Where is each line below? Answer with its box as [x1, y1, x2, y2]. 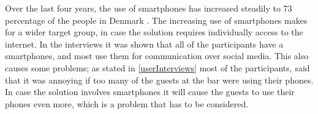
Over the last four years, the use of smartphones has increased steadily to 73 [5, 2, 292, 14]
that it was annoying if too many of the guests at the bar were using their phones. [5, 73, 314, 86]
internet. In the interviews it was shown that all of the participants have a [5, 37, 284, 50]
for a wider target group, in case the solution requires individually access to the [5, 26, 303, 38]
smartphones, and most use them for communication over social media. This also [5, 49, 309, 62]
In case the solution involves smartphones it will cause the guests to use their [5, 85, 295, 98]
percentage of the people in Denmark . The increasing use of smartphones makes [5, 13, 308, 26]
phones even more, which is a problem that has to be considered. [5, 97, 249, 110]
